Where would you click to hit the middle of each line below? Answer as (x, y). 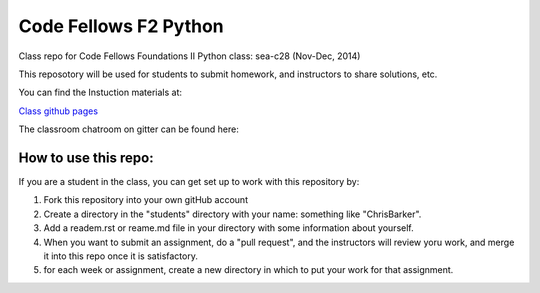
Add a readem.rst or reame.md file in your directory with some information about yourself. (228, 228)
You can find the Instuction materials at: (100, 92)
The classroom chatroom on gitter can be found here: (128, 129)
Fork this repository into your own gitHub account (146, 200)
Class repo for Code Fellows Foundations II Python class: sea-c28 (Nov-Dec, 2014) (189, 56)
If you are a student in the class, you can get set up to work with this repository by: (189, 182)
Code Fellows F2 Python (121, 26)
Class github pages (58, 111)
